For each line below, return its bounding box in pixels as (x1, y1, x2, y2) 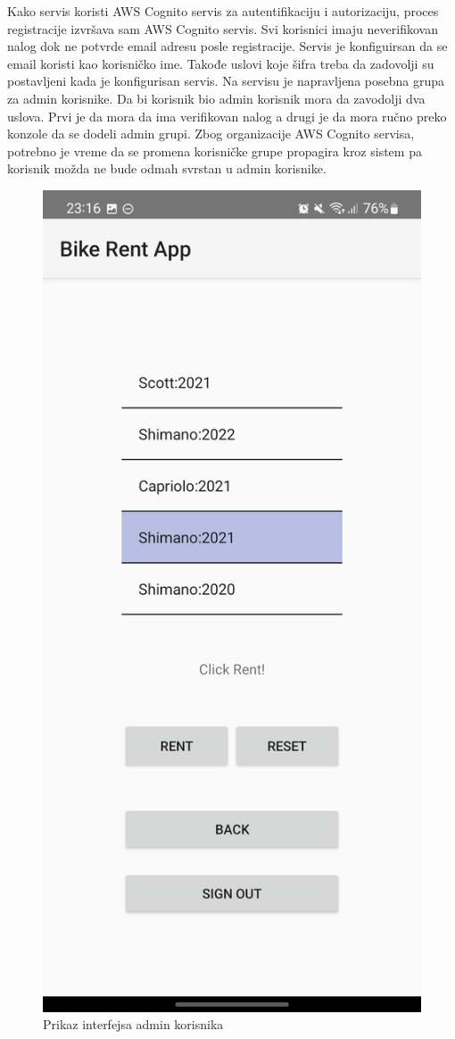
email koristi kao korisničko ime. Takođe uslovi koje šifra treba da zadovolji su (7, 54, 434, 72)
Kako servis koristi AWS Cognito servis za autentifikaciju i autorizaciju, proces (7, 2, 439, 20)
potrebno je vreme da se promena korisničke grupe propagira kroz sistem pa (7, 141, 422, 160)
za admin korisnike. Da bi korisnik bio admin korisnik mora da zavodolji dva (7, 88, 426, 107)
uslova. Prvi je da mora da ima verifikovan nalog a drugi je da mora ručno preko (7, 106, 447, 125)
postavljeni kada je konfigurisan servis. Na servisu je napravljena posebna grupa (7, 71, 445, 90)
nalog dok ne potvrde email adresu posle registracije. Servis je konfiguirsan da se (7, 37, 448, 55)
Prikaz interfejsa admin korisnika (43, 1015, 224, 1034)
